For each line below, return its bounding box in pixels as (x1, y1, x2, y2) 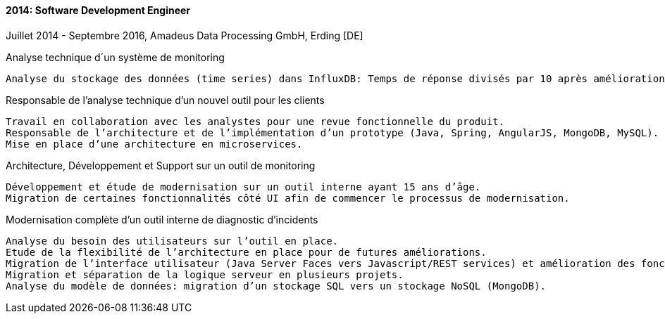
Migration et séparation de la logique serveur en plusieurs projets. (6, 268, 404, 280)
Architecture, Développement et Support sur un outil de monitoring (6, 159, 316, 171)
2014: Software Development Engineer (6, 4, 191, 16)
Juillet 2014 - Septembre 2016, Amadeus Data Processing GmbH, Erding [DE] (6, 29, 363, 41)
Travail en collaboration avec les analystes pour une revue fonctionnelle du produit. (6, 115, 505, 127)
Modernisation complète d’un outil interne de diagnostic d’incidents (6, 213, 318, 226)
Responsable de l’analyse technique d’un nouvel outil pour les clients (6, 93, 325, 106)
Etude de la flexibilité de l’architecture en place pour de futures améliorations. (6, 246, 487, 258)
